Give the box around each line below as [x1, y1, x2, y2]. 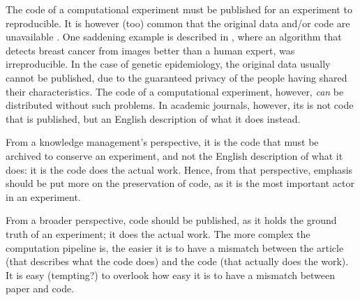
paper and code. [6, 281, 75, 296]
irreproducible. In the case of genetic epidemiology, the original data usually [6, 57, 331, 71]
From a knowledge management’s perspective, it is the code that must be [6, 135, 319, 149]
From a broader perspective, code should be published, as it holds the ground [6, 213, 337, 227]
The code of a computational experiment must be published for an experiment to [6, 2, 352, 16]
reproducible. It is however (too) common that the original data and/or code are [6, 15, 350, 30]
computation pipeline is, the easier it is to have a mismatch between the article [6, 240, 344, 255]
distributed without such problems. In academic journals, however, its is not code [6, 98, 354, 112]
